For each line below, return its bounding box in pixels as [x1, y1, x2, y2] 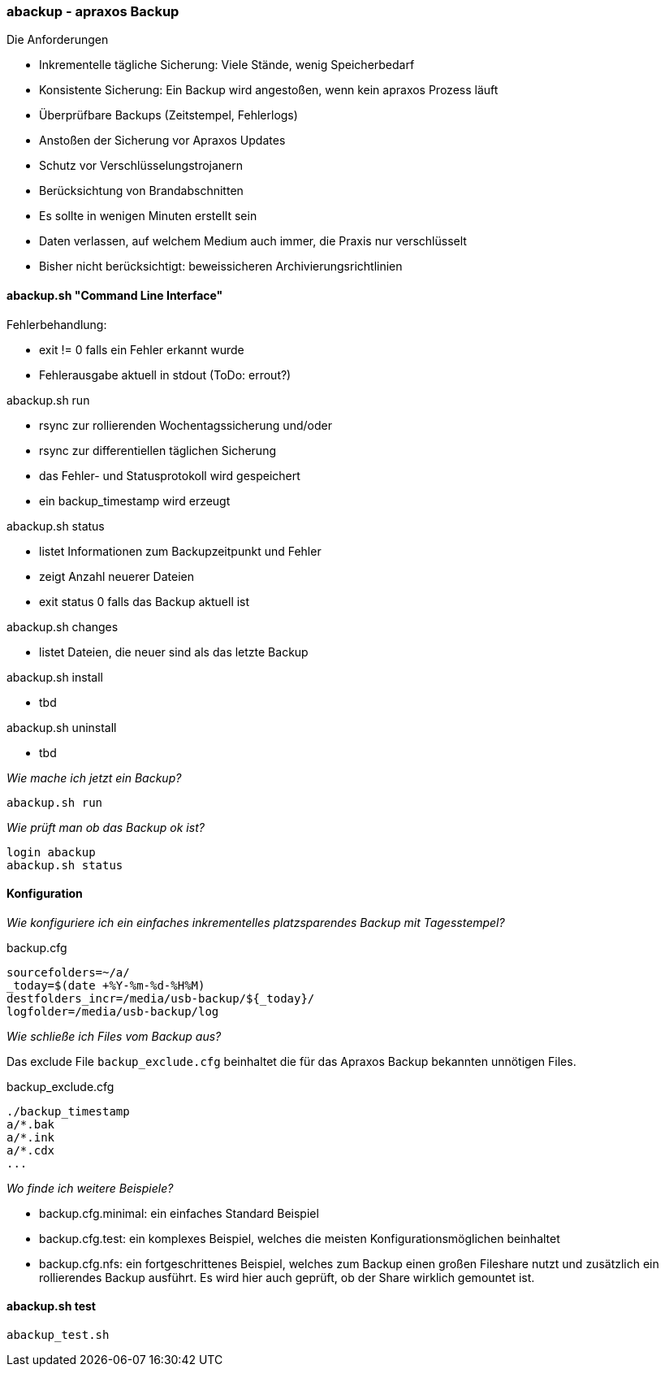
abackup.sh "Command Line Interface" [6, 288, 223, 302]
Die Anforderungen [6, 32, 109, 47]
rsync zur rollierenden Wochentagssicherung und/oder [39, 418, 332, 432]
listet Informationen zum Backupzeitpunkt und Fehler [39, 544, 322, 558]
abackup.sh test [6, 1299, 96, 1314]
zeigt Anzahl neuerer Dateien [39, 569, 194, 583]
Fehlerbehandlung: [6, 317, 107, 331]
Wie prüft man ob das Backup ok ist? [6, 820, 205, 834]
